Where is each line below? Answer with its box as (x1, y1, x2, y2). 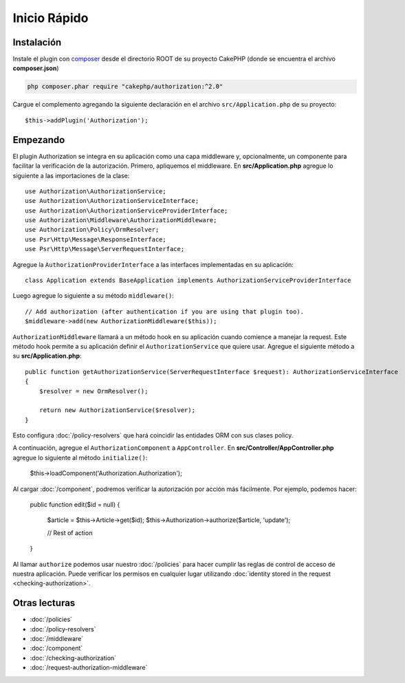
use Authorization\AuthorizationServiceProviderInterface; (25, 206, 228, 215)
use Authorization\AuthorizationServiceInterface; (25, 197, 199, 205)
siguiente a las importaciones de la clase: (12, 171, 130, 180)
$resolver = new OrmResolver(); (39, 387, 149, 395)
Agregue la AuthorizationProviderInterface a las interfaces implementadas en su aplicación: (12, 260, 294, 268)
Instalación (12, 36, 62, 48)
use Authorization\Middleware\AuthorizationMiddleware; (25, 217, 217, 224)
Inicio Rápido (12, 10, 89, 25)
